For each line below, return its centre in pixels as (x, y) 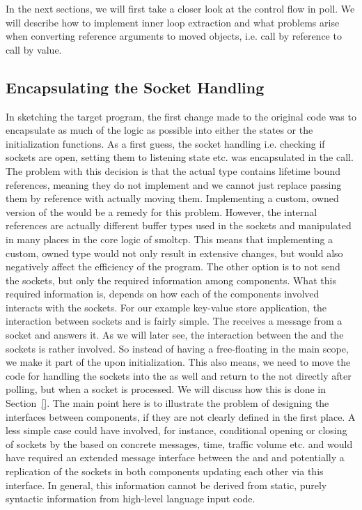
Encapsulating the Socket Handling (135, 87)
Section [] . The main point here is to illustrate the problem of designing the (167, 403)
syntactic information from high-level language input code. (131, 499)
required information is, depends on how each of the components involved (163, 294)
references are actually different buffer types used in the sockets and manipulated (179, 225)
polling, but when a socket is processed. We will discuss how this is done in (166, 389)
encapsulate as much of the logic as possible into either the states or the (159, 130)
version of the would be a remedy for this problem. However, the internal (162, 211)
